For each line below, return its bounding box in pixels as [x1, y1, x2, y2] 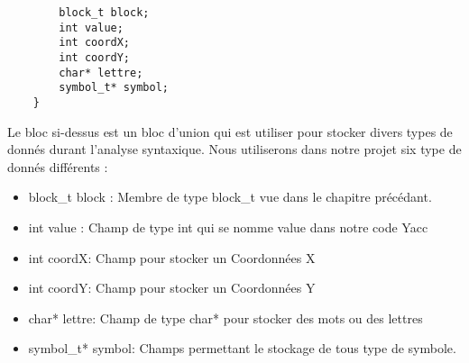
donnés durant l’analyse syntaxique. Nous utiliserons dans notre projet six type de [7, 140, 462, 159]
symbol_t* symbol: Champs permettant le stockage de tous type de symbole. [28, 339, 456, 358]
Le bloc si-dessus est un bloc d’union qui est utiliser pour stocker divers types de [7, 122, 453, 141]
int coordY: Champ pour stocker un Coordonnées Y [28, 278, 316, 297]
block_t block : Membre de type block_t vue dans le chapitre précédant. [28, 187, 432, 206]
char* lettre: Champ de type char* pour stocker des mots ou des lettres [28, 308, 423, 327]
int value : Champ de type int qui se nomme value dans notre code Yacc [28, 217, 428, 236]
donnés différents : [7, 157, 108, 176]
